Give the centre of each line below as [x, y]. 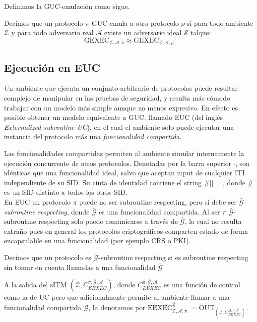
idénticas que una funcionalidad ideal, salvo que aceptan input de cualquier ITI [125, 173]
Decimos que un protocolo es [48, 257]
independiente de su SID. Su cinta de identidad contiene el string [103, 182]
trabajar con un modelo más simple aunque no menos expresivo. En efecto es [121, 107]
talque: [201, 32]
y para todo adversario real [52, 32]
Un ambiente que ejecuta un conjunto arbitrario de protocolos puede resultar [121, 88]
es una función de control [202, 285]
